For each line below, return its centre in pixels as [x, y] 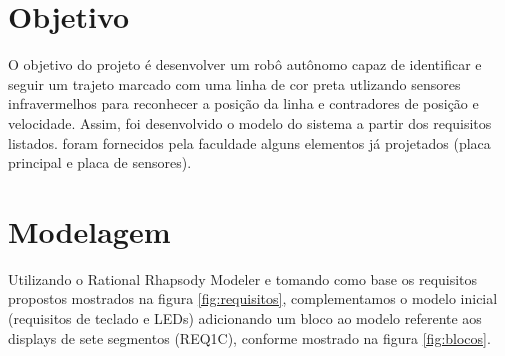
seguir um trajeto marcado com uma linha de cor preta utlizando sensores [234, 83]
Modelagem [89, 230]
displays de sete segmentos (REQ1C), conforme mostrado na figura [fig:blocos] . [249, 337]
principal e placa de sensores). [100, 162]
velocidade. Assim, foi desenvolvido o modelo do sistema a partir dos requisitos [250, 122]
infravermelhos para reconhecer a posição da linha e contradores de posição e [243, 103]
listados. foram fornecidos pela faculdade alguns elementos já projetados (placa [249, 142]
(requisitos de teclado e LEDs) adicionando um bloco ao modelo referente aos [245, 318]
